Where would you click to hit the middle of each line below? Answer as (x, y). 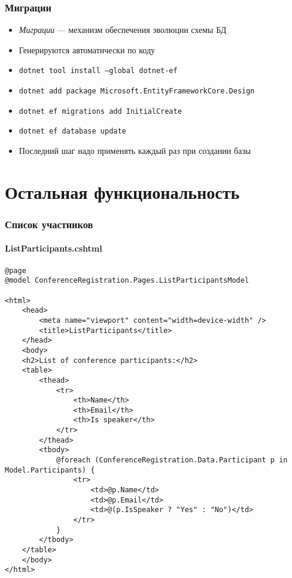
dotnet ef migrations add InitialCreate (100, 111)
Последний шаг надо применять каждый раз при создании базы (135, 151)
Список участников (49, 224)
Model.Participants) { (50, 470)
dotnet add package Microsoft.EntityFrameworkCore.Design (137, 91)
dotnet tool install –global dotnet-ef (98, 71)
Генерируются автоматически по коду (87, 49)
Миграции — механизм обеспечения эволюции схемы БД (123, 30)
